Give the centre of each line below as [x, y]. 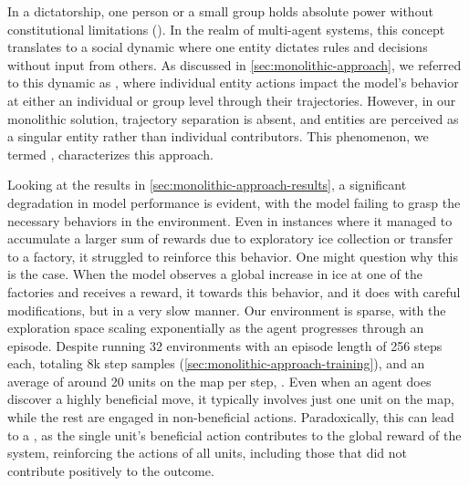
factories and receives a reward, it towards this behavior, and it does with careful [234, 291]
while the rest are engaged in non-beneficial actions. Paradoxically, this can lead [231, 417]
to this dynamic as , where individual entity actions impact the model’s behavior [233, 83]
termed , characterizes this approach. [110, 154]
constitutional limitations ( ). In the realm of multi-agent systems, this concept [226, 29]
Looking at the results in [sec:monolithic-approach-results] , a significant [207, 185]
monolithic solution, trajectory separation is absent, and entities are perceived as [233, 118]
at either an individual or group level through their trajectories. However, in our [232, 100]
